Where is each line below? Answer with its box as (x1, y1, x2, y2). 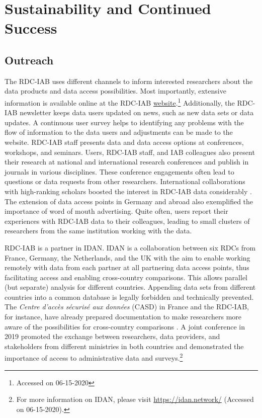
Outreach (5, 52, 54, 67)
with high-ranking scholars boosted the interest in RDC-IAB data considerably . (5, 186, 252, 196)
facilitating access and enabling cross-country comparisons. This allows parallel (5, 272, 247, 282)
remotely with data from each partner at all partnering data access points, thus (5, 262, 249, 273)
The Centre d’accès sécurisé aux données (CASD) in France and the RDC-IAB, (5, 301, 249, 312)
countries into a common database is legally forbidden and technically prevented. (5, 291, 254, 302)
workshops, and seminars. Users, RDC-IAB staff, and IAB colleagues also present (5, 146, 255, 157)
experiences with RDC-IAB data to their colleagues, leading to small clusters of (5, 215, 250, 226)
